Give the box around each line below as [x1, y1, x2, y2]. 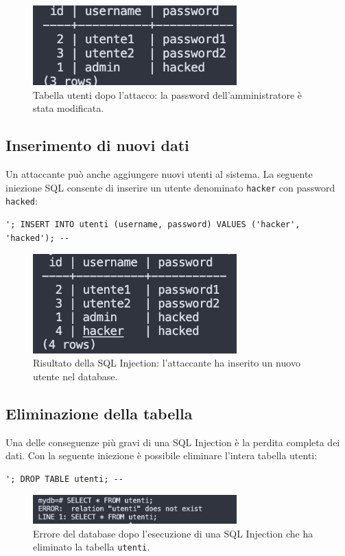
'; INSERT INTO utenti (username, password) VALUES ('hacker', [5, 219, 300, 229]
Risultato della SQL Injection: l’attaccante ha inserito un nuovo [33, 356, 300, 370]
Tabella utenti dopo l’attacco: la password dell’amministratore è [33, 87, 302, 102]
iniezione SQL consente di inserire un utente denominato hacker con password [5, 180, 335, 194]
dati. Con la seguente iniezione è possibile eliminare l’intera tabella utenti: [5, 448, 318, 463]
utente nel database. [33, 369, 118, 383]
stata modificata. [33, 101, 104, 115]
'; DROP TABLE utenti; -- [5, 474, 123, 484]
